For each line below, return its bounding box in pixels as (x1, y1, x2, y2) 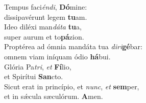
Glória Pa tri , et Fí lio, (4, 61, 71, 72)
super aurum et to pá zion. (4, 31, 84, 42)
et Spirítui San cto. (4, 71, 63, 82)
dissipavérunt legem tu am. (4, 11, 87, 22)
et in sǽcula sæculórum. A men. (4, 91, 103, 101)
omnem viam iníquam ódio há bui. (4, 51, 111, 61)
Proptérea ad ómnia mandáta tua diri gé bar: (4, 41, 142, 52)
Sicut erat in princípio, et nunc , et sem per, (4, 81, 139, 91)
